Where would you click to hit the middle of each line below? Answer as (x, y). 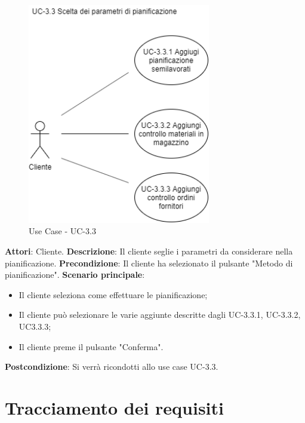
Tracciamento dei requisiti (114, 407)
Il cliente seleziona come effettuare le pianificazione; (113, 294)
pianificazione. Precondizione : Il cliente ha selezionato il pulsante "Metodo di (149, 263)
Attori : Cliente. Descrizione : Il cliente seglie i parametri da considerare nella (149, 251)
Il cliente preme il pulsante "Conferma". (91, 346)
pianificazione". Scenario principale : (75, 275)
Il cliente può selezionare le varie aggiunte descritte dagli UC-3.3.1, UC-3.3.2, (160, 315)
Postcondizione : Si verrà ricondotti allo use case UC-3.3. (112, 367)
